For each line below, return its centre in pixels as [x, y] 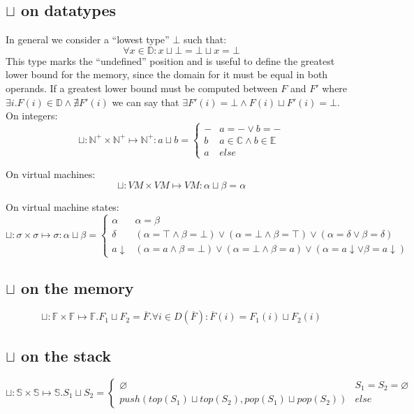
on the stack [66, 355]
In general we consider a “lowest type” [88, 39]
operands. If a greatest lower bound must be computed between [142, 88]
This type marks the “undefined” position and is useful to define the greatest [170, 60]
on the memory [77, 287]
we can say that [146, 102]
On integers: [32, 116]
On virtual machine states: [62, 206]
